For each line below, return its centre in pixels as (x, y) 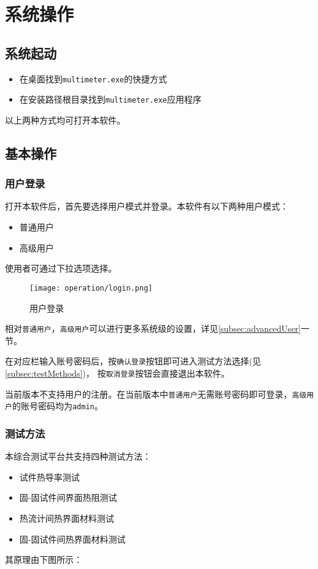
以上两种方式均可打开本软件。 (65, 120)
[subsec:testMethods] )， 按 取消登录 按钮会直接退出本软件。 (117, 373)
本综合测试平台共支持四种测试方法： (78, 456)
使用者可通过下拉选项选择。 (61, 268)
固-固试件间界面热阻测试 (68, 497)
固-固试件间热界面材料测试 (72, 539)
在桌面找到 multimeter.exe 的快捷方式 (93, 78)
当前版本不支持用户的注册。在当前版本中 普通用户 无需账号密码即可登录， (149, 394)
